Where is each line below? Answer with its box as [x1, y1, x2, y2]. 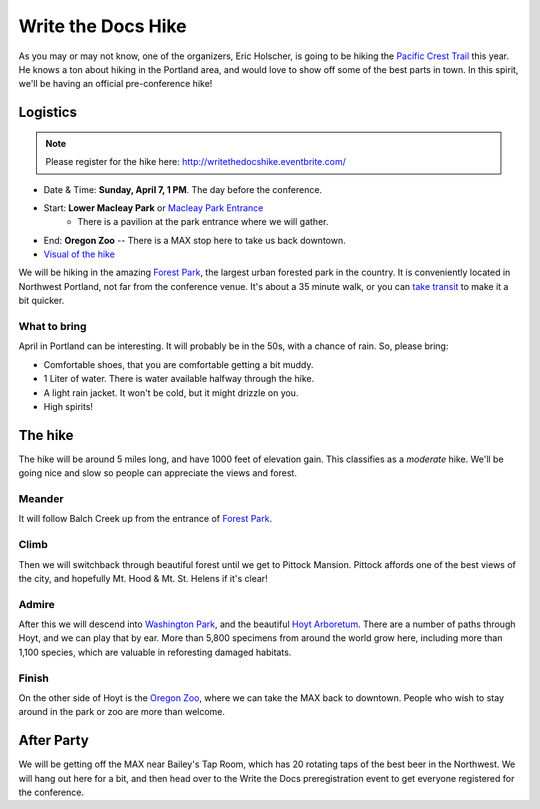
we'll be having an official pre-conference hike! [18, 78, 213, 90]
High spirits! [43, 400, 94, 412]
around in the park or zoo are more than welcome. [18, 706, 225, 718]
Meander [18, 492, 64, 506]
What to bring [18, 320, 87, 334]
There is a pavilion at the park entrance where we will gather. [77, 216, 329, 228]
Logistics [18, 104, 77, 121]
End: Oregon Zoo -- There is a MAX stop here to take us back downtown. [43, 234, 346, 246]
